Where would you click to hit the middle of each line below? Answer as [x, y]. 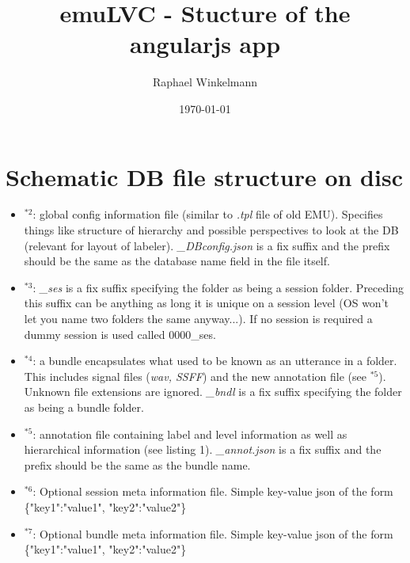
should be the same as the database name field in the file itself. [177, 261]
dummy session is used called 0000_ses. [120, 334]
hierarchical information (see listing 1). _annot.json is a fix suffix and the [203, 449]
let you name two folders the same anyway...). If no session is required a [198, 318]
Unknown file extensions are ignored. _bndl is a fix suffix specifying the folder [213, 392]
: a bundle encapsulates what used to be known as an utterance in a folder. [215, 361]
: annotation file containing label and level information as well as [190, 434]
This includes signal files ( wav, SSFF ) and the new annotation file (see [195, 376]
